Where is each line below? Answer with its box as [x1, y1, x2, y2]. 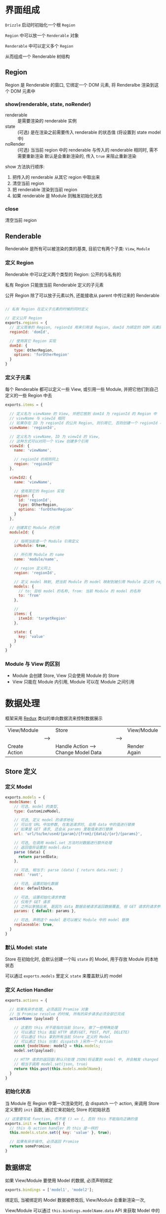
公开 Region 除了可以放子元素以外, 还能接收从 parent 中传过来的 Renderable [5, 293, 160, 299]
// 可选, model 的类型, [14, 804, 59, 809]
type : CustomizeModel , [14, 808, 61, 814]
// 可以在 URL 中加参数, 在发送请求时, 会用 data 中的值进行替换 [14, 822, 135, 827]
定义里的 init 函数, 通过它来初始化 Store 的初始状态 [5, 1107, 110, 1112]
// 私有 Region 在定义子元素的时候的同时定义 [5, 307, 88, 312]
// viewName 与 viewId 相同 [9, 416, 65, 421]
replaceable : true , [14, 922, 54, 927]
